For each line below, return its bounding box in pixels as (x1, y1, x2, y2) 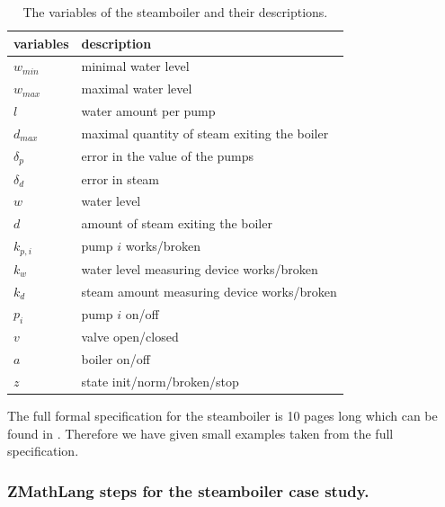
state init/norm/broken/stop (81, 372, 239, 391)
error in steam (81, 169, 160, 188)
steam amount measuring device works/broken (81, 281, 337, 300)
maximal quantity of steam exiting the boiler (81, 123, 329, 142)
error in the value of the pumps (81, 147, 254, 165)
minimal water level (81, 57, 190, 76)
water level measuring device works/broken (81, 259, 318, 278)
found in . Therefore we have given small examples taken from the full (7, 423, 394, 442)
